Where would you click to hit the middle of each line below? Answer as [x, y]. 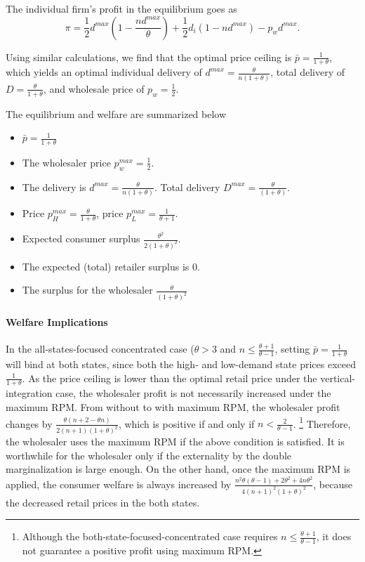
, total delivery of [307, 72]
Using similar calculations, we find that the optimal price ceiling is [149, 57]
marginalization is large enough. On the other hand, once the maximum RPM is [178, 469]
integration [29, 393]
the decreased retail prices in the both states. [103, 502]
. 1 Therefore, [322, 422]
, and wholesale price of [94, 88]
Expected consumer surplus [81, 238]
